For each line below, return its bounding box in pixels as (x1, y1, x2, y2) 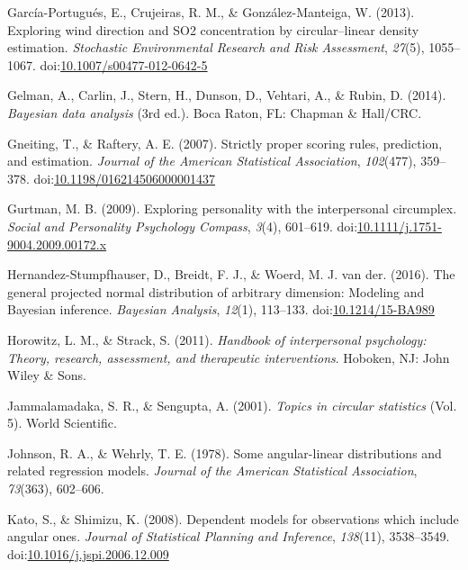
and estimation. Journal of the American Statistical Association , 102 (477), (7, 151, 417, 170)
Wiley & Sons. (7, 366, 86, 385)
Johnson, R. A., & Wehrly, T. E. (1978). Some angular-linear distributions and (7, 443, 442, 462)
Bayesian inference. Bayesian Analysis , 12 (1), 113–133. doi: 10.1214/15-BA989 (7, 300, 435, 319)
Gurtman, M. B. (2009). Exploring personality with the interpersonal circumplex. (7, 199, 457, 218)
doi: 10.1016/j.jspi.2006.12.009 (7, 544, 169, 563)
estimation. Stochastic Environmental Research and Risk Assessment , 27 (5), (7, 38, 425, 57)
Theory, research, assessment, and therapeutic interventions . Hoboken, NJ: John (7, 348, 450, 366)
